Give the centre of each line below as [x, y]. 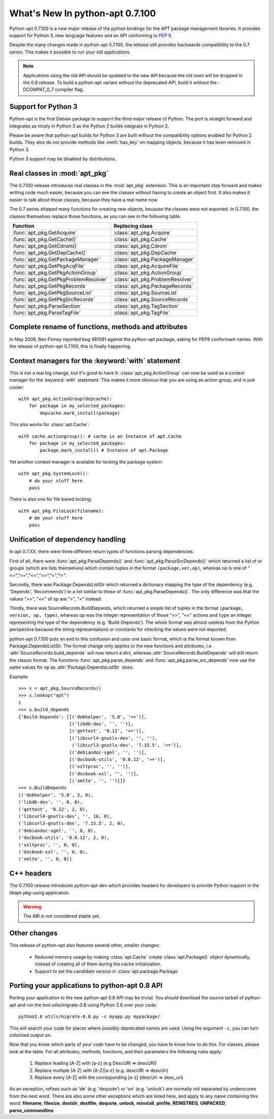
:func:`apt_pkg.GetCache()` [45, 239]
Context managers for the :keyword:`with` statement [95, 361]
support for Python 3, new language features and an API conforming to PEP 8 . [91, 35]
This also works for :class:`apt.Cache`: [49, 425]
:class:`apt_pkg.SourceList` [146, 293]
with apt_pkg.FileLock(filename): [61, 511]
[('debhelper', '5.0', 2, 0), [56, 795]
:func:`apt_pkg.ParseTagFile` [46, 313]
